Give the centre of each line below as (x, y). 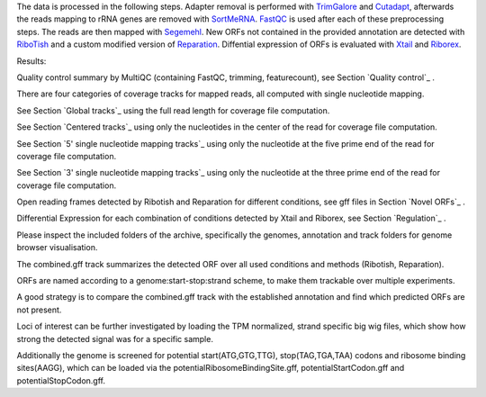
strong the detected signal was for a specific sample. (115, 338)
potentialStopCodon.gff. (61, 380)
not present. (39, 310)
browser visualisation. (57, 248)
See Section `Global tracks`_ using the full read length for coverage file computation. (173, 110)
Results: (31, 61)
